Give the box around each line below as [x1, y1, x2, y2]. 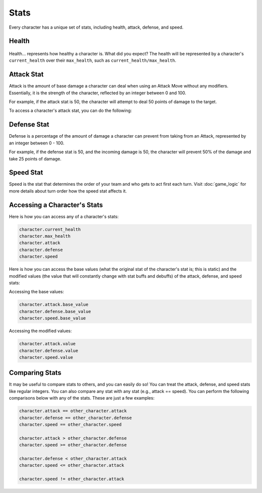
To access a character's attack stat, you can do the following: [9, 107, 132, 114]
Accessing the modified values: [9, 328, 72, 334]
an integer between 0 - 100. [9, 140, 65, 146]
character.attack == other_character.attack [19, 408, 127, 414]
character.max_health [19, 233, 71, 239]
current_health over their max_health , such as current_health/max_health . [9, 57, 177, 63]
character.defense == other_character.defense [19, 415, 132, 421]
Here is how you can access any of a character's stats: [9, 213, 119, 219]
